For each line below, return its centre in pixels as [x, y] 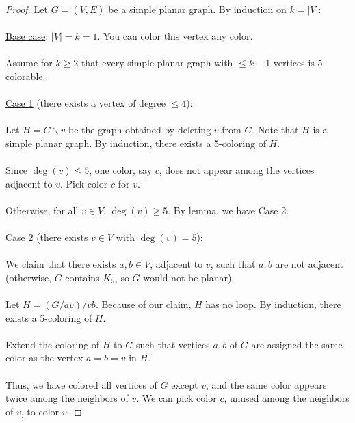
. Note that [275, 130]
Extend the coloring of [53, 344]
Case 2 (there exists [47, 237]
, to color [40, 411]
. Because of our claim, [143, 304]
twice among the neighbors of [67, 398]
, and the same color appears [266, 384]
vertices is [294, 63]
